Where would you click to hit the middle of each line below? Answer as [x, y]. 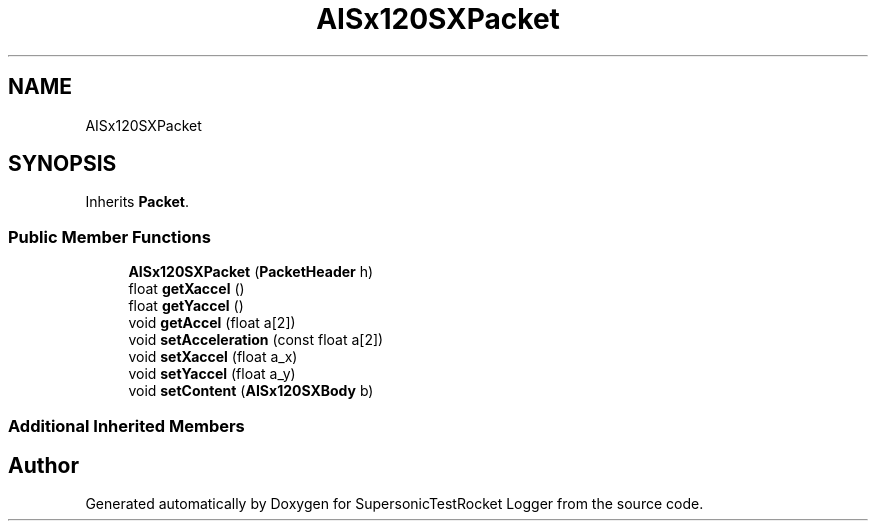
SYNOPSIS [62, 164]
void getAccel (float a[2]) [212, 323]
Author [43, 465]
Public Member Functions [109, 236]
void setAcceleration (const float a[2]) [256, 340]
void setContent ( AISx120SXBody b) [251, 391]
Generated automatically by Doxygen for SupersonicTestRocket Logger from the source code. [394, 504]
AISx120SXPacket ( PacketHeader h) [251, 272]
